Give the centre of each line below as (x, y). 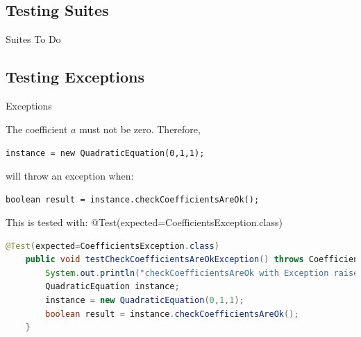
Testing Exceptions (75, 77)
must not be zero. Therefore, (140, 129)
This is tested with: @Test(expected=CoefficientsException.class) (144, 222)
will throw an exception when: (70, 175)
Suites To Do (33, 39)
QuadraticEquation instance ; (112, 287)
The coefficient (37, 129)
